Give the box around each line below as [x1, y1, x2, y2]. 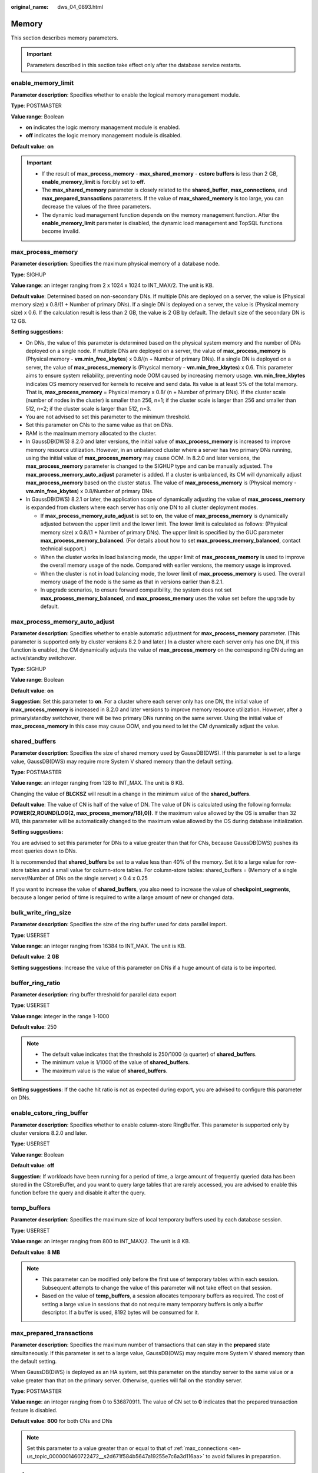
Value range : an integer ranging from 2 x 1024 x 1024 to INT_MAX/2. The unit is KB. [11, 282, 214, 289]
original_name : [11, 4, 49, 10]
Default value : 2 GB [11, 953, 59, 960]
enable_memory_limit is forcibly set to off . [41, 178, 145, 185]
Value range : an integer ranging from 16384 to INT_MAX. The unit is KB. [11, 943, 186, 950]
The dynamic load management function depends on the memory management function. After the [41, 211, 280, 218]
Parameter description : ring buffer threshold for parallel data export [11, 990, 177, 998]
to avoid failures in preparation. [205, 1453, 281, 1460]
